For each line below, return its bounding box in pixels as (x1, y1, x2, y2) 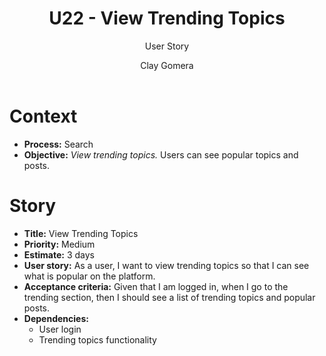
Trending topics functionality (38, 333, 157, 346)
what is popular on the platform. (23, 270, 156, 282)
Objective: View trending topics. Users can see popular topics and (23, 148, 299, 161)
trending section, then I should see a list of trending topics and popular (23, 291, 316, 303)
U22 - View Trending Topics (48, 7, 286, 30)
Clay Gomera (140, 59, 194, 71)
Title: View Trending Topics (23, 227, 139, 239)
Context (9, 105, 78, 127)
